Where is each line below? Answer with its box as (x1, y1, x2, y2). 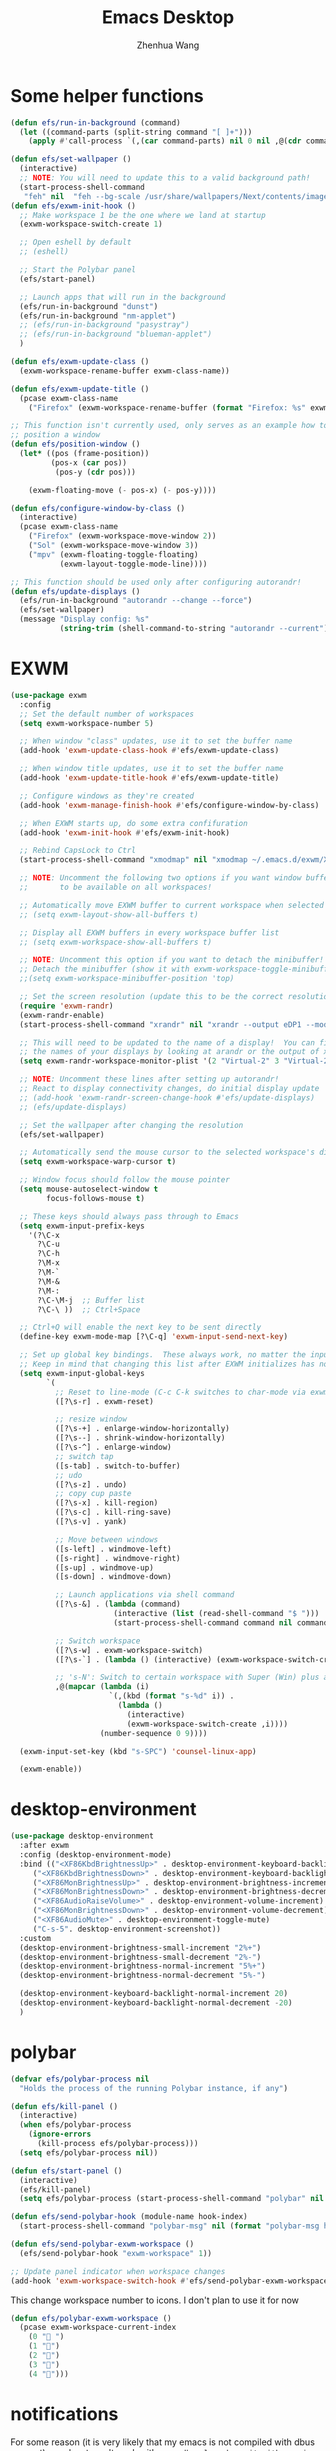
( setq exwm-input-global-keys (19, 1368, 145, 1378)
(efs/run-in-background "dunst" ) (19, 301, 159, 311)
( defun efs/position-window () (10, 439, 141, 450)
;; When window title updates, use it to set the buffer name (19, 764, 284, 774)
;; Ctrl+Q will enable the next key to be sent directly (19, 1322, 262, 1333)
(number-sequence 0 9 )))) (99, 1728, 208, 1738)
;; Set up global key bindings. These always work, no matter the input (19, 1350, 333, 1360)
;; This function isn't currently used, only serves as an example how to (10, 421, 329, 431)
